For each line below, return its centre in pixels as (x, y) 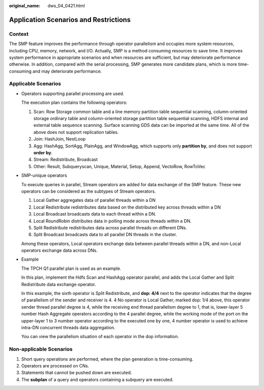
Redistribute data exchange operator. (59, 284)
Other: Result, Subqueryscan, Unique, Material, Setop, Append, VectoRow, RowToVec (119, 166)
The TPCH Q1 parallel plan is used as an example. (71, 268)
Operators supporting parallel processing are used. (73, 94)
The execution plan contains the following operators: (74, 102)
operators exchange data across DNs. (59, 250)
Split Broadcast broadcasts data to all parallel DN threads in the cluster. (105, 235)
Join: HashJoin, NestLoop (59, 139)
